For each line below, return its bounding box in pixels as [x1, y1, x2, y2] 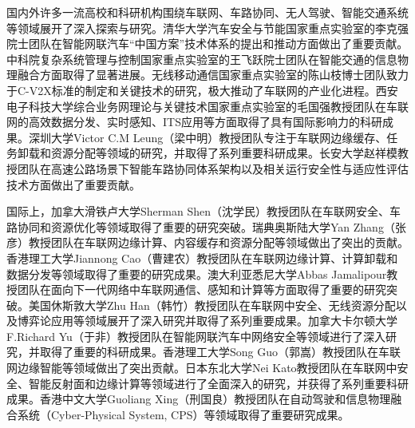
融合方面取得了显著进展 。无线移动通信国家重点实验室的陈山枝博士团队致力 [17, 66, 409, 83]
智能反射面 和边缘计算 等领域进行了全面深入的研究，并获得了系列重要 [28, 374, 386, 391]
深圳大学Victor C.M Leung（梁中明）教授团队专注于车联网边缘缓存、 [28, 129, 387, 145]
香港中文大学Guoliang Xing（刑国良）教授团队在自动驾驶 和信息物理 [39, 390, 391, 407]
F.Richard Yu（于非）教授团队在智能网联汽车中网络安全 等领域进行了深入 [6, 327, 385, 344]
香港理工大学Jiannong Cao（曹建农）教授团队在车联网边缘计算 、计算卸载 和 [6, 249, 398, 266]
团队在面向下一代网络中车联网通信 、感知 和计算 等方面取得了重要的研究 [17, 281, 386, 298]
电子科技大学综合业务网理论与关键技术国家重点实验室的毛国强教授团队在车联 [6, 97, 409, 114]
